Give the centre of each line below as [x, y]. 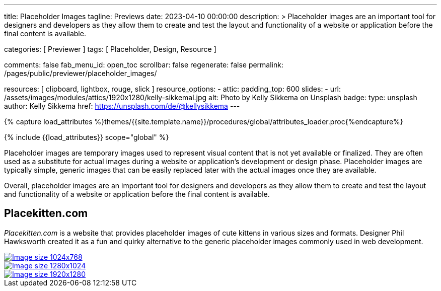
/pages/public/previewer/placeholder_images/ [81, 73]
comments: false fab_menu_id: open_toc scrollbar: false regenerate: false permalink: [144, 65]
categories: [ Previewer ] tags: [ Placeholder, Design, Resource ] [110, 49]
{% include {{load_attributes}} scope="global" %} [87, 137]
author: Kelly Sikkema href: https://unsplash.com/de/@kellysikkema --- [122, 106]
